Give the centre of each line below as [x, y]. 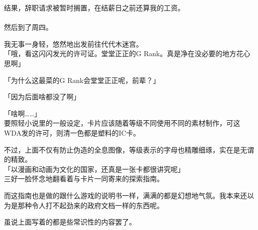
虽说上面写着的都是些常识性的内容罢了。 [70, 222]
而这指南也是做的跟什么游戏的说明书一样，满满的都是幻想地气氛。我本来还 [126, 195]
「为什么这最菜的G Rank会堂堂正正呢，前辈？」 [82, 80]
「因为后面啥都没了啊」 [42, 97]
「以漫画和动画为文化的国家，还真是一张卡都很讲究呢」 [94, 169]
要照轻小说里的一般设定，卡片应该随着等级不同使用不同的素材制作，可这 [122, 123]
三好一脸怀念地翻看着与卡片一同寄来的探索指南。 [84, 179]
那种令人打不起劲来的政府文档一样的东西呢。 [91, 205]
